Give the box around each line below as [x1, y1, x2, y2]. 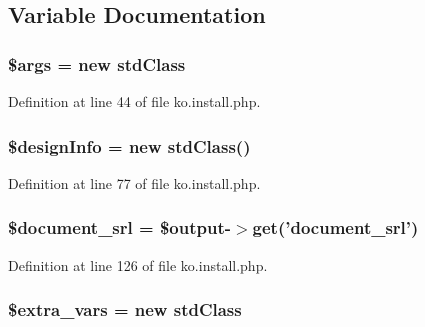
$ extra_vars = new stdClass [8, 297, 242, 322]
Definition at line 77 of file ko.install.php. [8, 172, 261, 193]
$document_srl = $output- [8, 215, 231, 240]
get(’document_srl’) [252, 215, 419, 240]
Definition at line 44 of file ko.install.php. [8, 91, 261, 111]
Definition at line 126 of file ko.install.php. [8, 254, 268, 275]
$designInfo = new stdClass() [8, 133, 251, 158]
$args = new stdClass [8, 51, 186, 76]
